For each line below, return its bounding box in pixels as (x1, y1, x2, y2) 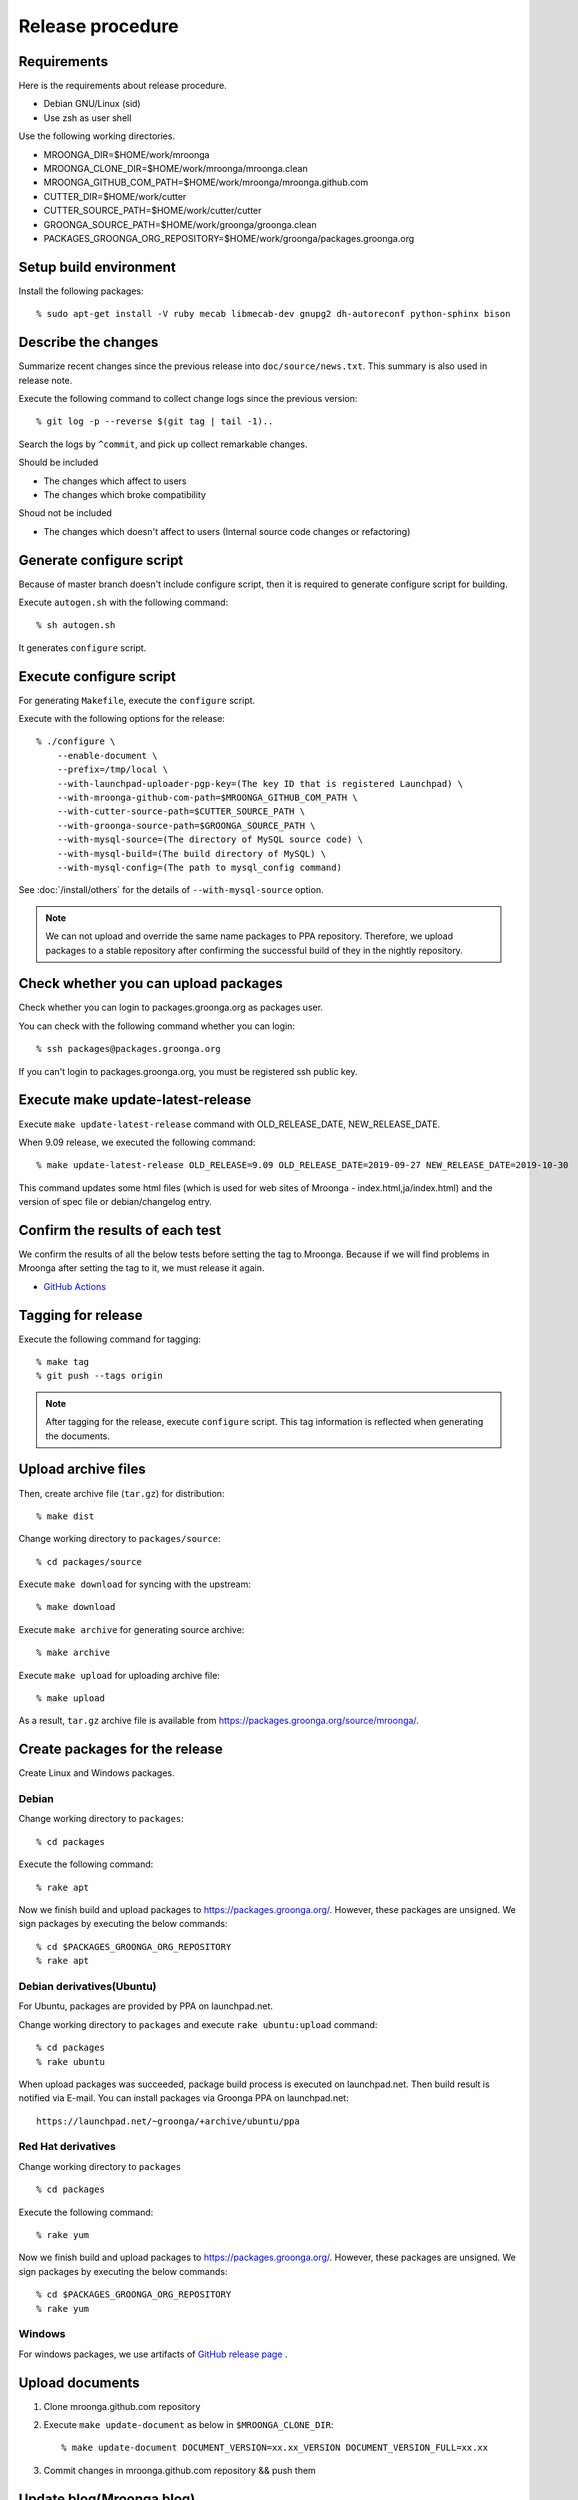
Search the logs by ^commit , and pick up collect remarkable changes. (18, 438, 309, 450)
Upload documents (18, 2374, 140, 2391)
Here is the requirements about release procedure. (18, 80, 227, 92)
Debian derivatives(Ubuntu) (18, 1979, 157, 1993)
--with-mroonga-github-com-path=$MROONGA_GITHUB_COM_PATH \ (56, 792, 359, 804)
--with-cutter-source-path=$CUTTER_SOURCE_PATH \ (56, 806, 305, 817)
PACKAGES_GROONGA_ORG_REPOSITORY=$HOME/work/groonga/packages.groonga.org (43, 232, 415, 244)
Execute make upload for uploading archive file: (18, 1669, 220, 1681)
